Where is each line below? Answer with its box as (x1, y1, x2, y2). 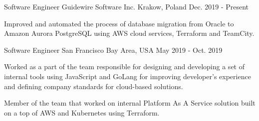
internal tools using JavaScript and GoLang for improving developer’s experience (4, 71, 251, 81)
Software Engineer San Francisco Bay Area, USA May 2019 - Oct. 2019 (4, 44, 223, 55)
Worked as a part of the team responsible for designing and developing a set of (4, 61, 245, 72)
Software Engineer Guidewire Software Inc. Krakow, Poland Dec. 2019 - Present (4, 1, 249, 11)
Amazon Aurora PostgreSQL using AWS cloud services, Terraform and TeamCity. (4, 28, 255, 38)
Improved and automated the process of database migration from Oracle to (4, 18, 234, 28)
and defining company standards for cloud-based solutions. (4, 81, 183, 91)
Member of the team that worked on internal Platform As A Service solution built (4, 98, 256, 108)
